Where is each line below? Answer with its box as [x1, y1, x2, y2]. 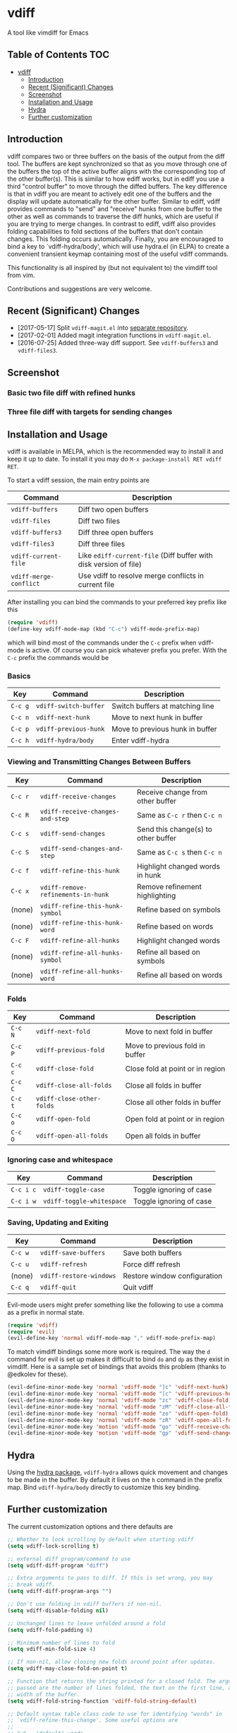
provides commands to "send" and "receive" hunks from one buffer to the [7, 204, 222, 213]
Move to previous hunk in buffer [111, 724, 217, 734]
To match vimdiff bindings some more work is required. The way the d [7, 1348, 210, 1356]
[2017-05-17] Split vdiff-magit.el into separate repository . [17, 324, 189, 332]
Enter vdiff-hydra [111, 736, 169, 746]
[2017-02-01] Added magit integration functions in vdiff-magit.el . [17, 331, 212, 340]
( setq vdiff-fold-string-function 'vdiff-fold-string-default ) [7, 1698, 197, 1705]
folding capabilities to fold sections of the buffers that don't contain [7, 227, 203, 235]
